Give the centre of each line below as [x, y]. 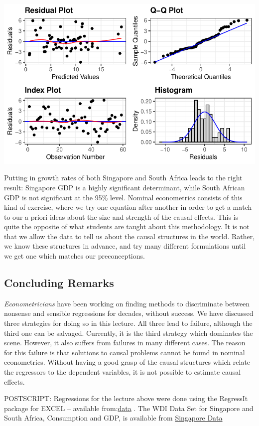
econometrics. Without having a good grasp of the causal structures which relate [127, 362]
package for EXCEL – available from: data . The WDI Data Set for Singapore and [129, 408]
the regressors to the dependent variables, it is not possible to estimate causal [123, 372]
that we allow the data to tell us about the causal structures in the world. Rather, [129, 236]
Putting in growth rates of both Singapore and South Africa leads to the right [123, 178]
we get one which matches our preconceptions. [74, 256]
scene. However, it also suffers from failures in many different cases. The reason [125, 343]
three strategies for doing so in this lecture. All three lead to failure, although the [128, 323]
